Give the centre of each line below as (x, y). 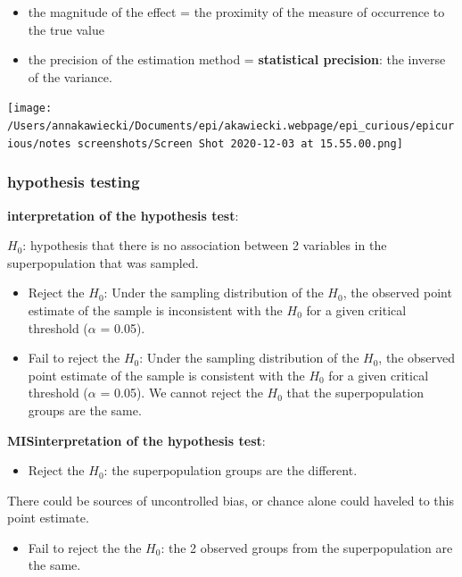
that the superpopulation (355, 393)
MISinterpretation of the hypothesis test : (136, 440)
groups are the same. (85, 410)
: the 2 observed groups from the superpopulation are (307, 547)
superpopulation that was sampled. (103, 262)
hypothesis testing (74, 182)
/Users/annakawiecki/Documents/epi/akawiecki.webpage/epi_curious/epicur (231, 126)
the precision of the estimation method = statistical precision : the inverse (237, 59)
